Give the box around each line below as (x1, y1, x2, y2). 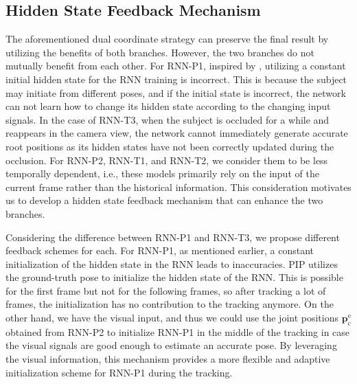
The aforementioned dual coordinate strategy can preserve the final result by (5, 32, 329, 46)
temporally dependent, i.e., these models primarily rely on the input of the (5, 166, 319, 181)
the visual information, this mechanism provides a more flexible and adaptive (5, 352, 330, 366)
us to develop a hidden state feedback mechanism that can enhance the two (5, 193, 323, 207)
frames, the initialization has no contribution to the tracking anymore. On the (5, 297, 334, 311)
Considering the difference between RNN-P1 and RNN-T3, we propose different (5, 229, 340, 244)
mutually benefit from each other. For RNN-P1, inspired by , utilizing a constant (5, 58, 346, 73)
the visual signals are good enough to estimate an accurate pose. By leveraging (5, 338, 337, 352)
